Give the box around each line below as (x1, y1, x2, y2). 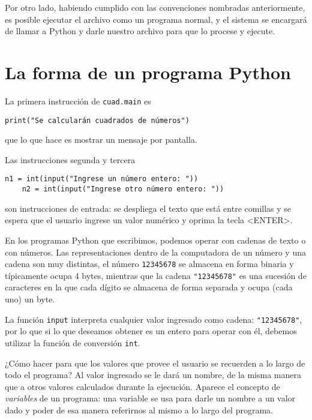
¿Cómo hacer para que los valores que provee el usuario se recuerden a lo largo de (5, 356, 305, 369)
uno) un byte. (5, 293, 55, 305)
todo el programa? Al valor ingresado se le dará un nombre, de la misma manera (5, 368, 301, 381)
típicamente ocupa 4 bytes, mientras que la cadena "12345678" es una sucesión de (5, 269, 307, 281)
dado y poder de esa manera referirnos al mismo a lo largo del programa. (5, 403, 273, 416)
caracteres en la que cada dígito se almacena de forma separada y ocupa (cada (5, 281, 293, 293)
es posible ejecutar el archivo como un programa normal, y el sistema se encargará (5, 13, 307, 25)
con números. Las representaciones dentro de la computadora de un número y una (5, 245, 306, 258)
